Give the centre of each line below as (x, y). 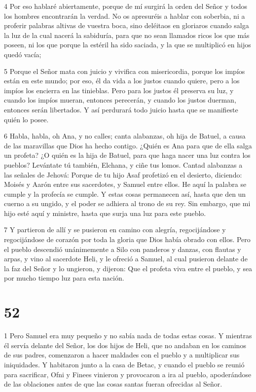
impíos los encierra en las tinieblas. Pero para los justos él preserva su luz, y (119, 90)
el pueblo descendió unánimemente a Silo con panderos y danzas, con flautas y (123, 249)
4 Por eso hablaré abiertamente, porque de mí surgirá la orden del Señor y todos (126, 6)
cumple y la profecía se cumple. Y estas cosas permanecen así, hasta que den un (125, 194)
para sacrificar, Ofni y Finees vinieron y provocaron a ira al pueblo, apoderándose (128, 374)
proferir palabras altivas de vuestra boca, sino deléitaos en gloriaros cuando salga (127, 25)
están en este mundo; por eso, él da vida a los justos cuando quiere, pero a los (122, 81)
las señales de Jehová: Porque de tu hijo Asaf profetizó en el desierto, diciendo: (123, 174)
